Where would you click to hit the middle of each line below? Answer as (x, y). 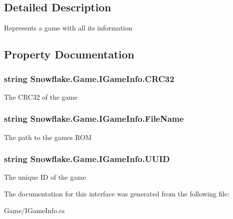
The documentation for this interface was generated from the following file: (117, 194)
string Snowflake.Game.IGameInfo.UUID (87, 159)
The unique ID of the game (45, 177)
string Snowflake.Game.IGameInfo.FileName (94, 119)
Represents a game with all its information (68, 28)
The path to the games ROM (48, 137)
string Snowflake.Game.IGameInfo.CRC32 (89, 78)
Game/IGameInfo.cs (34, 210)
